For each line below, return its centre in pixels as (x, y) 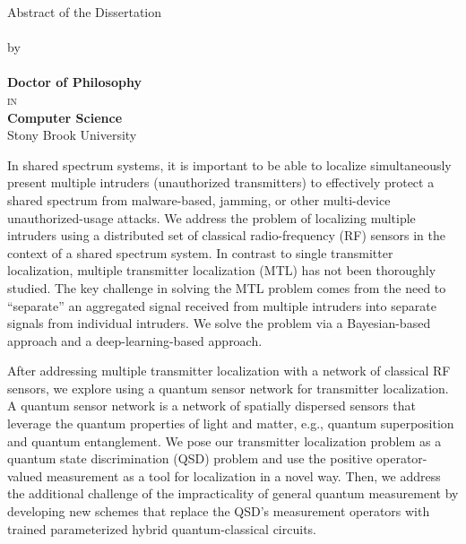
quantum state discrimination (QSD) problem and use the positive (190, 458)
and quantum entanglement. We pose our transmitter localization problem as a (224, 440)
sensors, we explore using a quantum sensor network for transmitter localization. (228, 388)
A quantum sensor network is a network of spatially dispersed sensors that (211, 406)
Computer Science (65, 117)
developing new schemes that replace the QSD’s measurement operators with (219, 511)
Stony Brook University (72, 135)
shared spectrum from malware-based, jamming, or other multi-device (199, 199)
